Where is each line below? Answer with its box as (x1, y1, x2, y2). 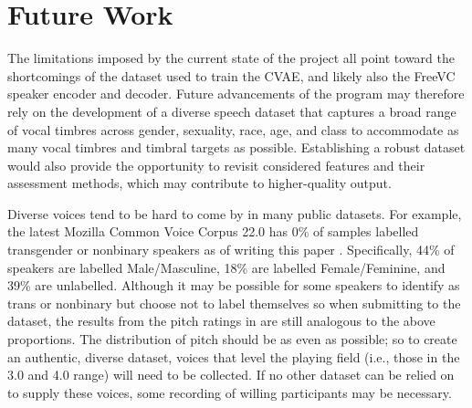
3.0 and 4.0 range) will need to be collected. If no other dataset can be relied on (7, 365, 455, 384)
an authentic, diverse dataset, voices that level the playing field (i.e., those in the (7, 347, 460, 366)
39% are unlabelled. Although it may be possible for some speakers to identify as (7, 276, 460, 295)
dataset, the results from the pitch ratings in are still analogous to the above (7, 311, 435, 330)
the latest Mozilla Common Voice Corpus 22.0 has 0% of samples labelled (7, 222, 419, 241)
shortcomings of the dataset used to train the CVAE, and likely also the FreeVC (7, 66, 456, 85)
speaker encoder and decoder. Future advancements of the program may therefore (7, 84, 465, 103)
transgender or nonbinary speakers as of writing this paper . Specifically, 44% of (7, 240, 455, 259)
